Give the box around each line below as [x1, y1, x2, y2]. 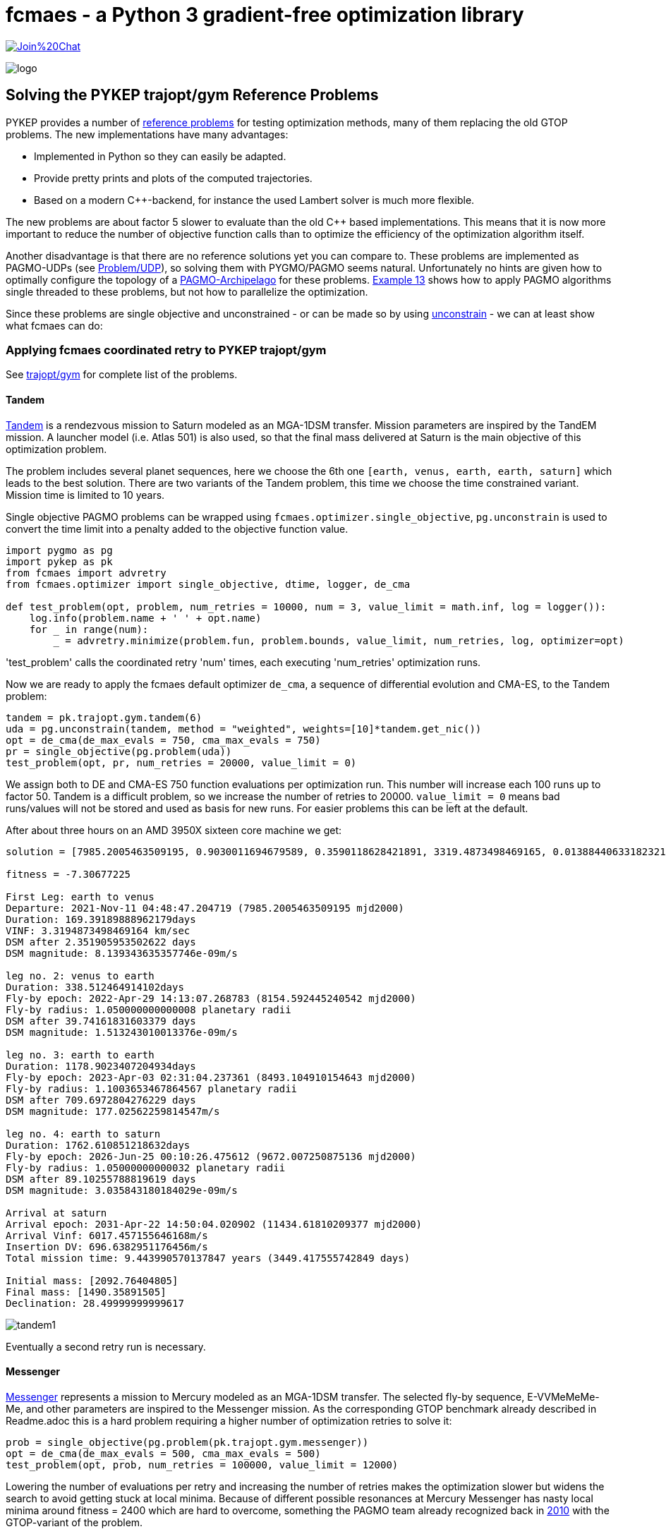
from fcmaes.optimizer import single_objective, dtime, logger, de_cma [6, 578, 411, 590]
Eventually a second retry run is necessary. [6, 1340, 206, 1353]
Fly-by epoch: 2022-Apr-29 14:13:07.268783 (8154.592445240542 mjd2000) [6, 992, 416, 1004]
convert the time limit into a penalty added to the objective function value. [6, 522, 349, 535]
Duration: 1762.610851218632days [6, 1139, 190, 1151]
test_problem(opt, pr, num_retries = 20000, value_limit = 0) [6, 756, 357, 768]
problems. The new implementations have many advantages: [6, 128, 289, 140]
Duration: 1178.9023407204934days [6, 1060, 196, 1072]
